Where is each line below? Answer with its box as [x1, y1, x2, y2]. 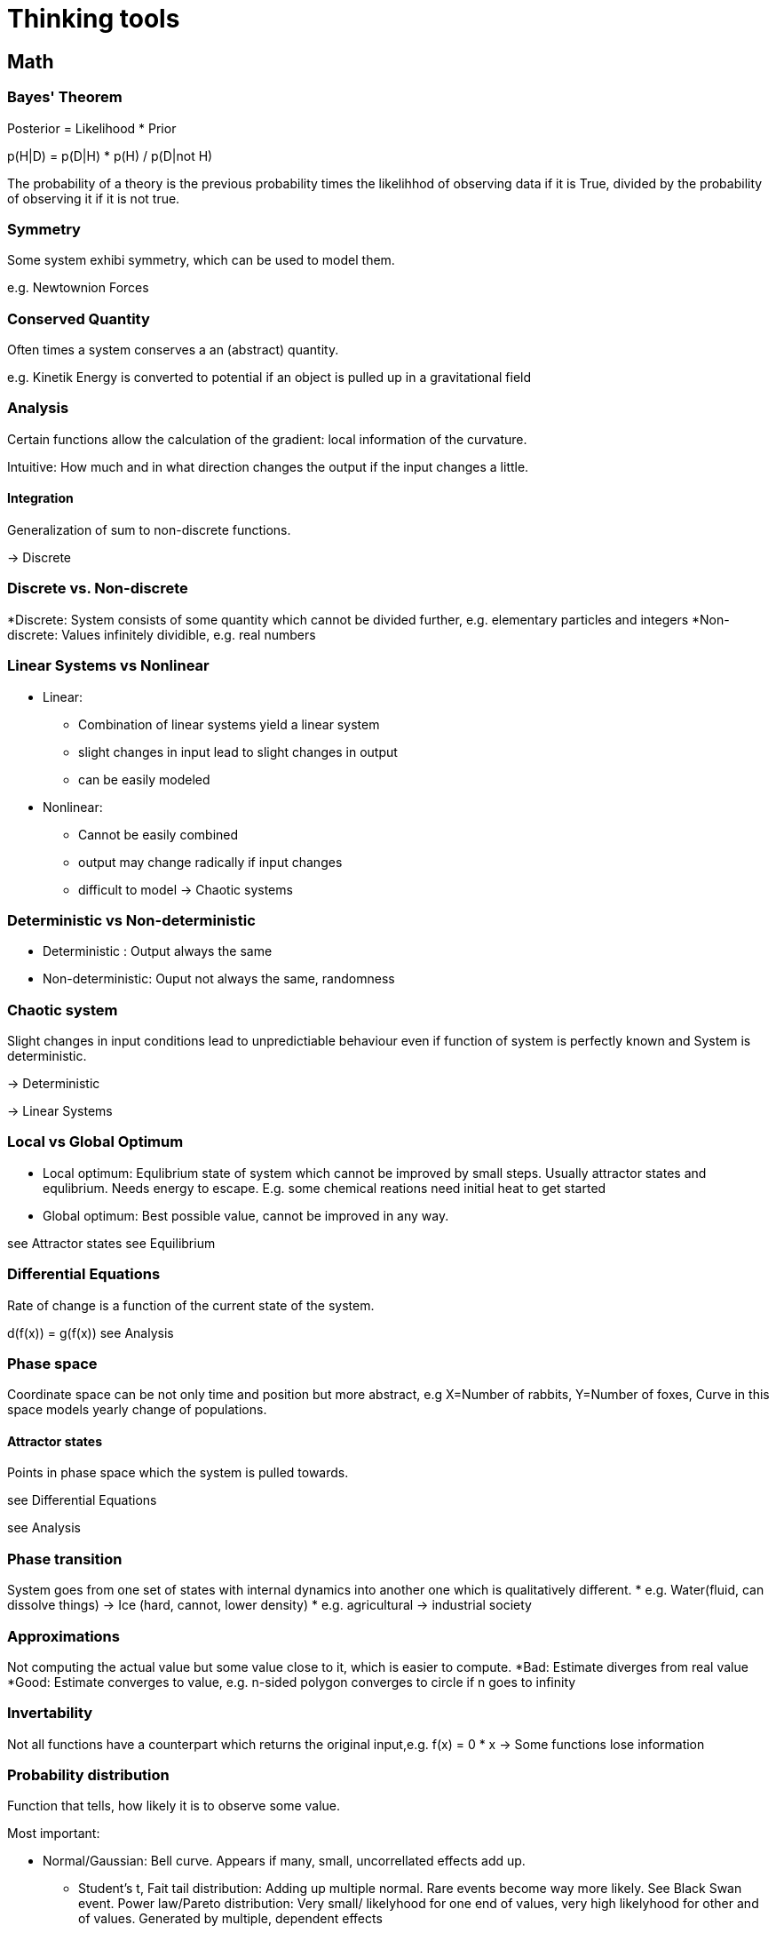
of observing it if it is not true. [7, 190, 180, 206]
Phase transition [7, 1549, 123, 1568]
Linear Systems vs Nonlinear [7, 656, 210, 675]
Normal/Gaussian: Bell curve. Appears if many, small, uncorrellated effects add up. [43, 1853, 526, 1869]
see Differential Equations [7, 1492, 157, 1508]
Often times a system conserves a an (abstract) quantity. [7, 342, 339, 358]
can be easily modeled [78, 771, 210, 787]
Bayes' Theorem [7, 88, 123, 107]
